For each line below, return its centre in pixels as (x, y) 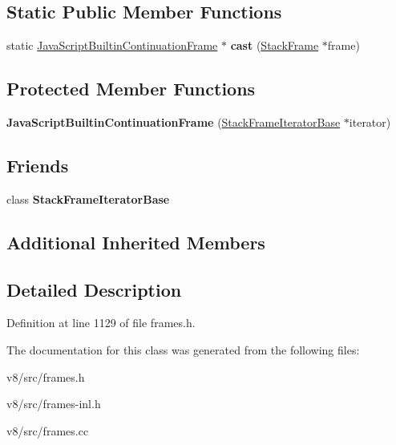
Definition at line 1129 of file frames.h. (101, 323)
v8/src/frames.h (46, 376)
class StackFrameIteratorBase (88, 198)
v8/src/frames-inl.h (54, 404)
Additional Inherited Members (136, 242)
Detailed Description (94, 289)
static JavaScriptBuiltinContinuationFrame (112, 45)
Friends (38, 165)
